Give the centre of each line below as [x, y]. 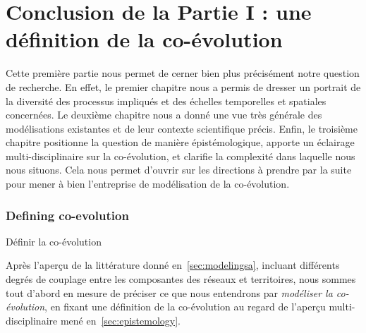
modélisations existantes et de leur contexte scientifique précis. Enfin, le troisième [182, 128]
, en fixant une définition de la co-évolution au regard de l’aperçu [185, 307]
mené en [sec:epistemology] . [120, 320]
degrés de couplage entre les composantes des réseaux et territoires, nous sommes [181, 279]
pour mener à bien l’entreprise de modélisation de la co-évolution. [148, 184]
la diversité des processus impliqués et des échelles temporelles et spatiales [166, 101]
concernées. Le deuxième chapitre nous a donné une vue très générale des [164, 115]
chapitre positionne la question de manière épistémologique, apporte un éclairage [180, 142]
